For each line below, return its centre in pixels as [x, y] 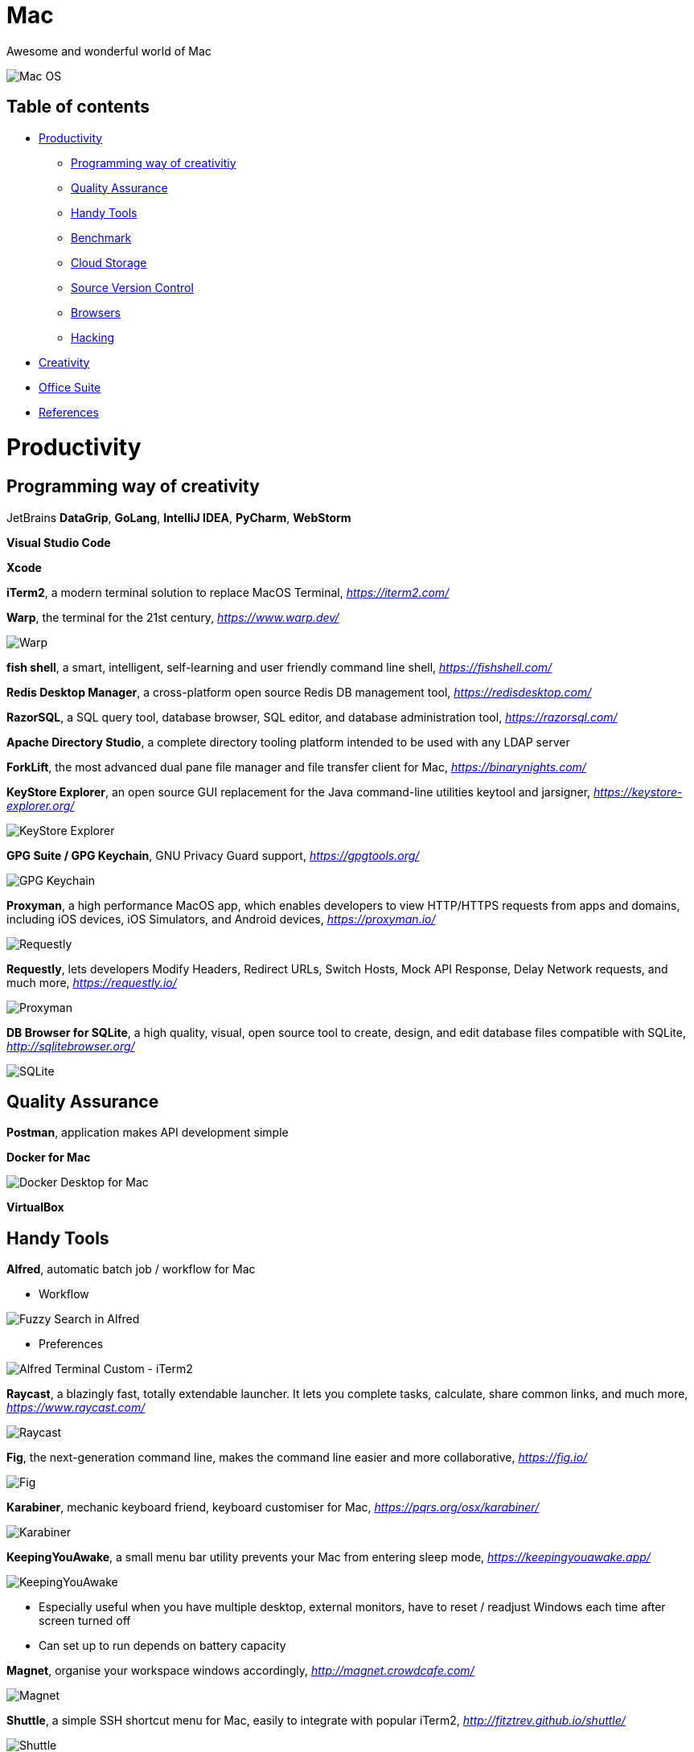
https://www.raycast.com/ [76, 1408]
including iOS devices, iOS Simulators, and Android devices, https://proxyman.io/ [221, 919]
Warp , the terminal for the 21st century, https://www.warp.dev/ [173, 617]
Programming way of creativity [133, 487]
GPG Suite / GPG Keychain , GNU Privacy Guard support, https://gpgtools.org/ [213, 855]
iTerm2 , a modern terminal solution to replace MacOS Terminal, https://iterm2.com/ [228, 592]
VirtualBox [35, 1207]
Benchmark [101, 237]
